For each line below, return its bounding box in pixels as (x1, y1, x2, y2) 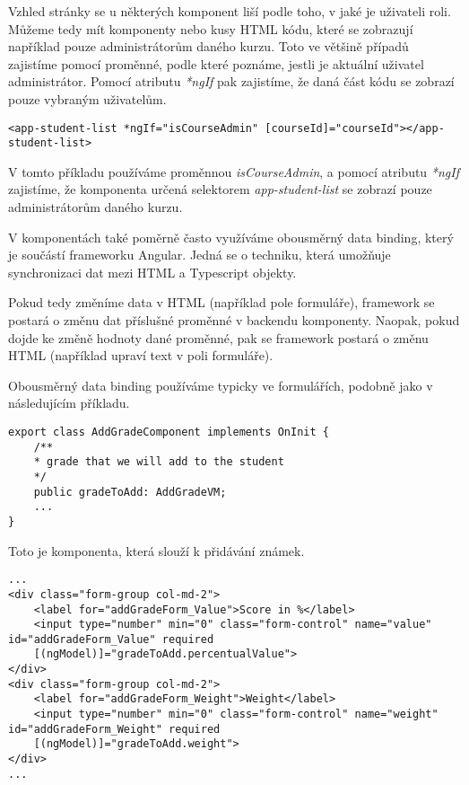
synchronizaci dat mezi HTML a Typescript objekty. (8, 262, 297, 281)
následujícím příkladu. (8, 393, 130, 412)
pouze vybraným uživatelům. (8, 89, 167, 108)
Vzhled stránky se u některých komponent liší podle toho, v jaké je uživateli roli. (8, 2, 451, 20)
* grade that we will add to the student (33, 455, 284, 469)
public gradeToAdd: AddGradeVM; (33, 485, 227, 498)
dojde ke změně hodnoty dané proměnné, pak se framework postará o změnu (8, 328, 429, 347)
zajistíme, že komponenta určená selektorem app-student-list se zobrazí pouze (8, 180, 432, 198)
